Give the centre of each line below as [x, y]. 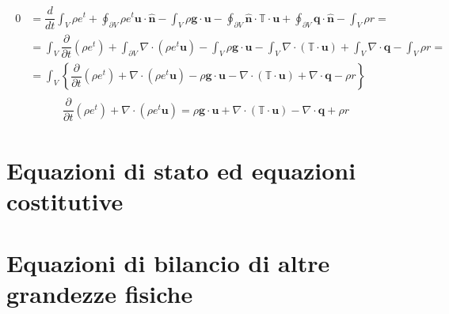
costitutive [65, 201]
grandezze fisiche [100, 294]
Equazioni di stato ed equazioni [181, 170]
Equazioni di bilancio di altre [168, 263]
